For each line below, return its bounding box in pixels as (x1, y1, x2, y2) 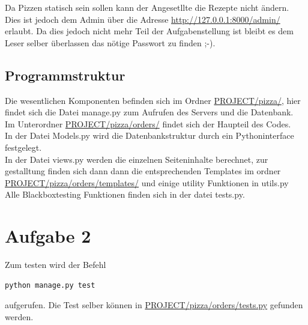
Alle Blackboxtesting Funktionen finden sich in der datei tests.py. (5, 188, 245, 201)
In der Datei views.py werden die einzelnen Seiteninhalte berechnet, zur (5, 153, 268, 165)
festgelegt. (5, 141, 42, 153)
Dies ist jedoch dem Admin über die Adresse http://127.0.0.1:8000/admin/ (5, 13, 280, 25)
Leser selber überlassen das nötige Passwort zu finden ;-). (5, 36, 216, 49)
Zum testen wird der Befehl (5, 258, 106, 271)
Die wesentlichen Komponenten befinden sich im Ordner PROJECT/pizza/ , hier (5, 94, 301, 106)
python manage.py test (5, 281, 95, 290)
